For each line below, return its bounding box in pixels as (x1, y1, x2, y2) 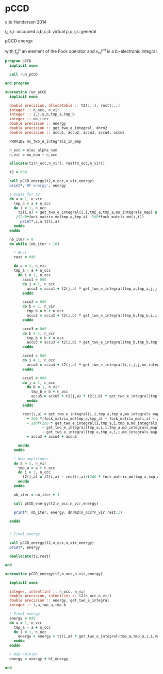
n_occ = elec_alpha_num (9, 148, 57, 152)
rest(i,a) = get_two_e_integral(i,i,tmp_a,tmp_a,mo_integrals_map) (22, 412, 162, 416)
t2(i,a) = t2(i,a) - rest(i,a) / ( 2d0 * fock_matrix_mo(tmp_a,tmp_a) (22, 474, 162, 480)
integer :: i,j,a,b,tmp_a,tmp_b (9, 112, 75, 117)
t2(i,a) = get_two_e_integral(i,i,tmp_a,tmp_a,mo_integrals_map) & (17, 210, 158, 215)
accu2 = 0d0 (22, 300, 47, 304)
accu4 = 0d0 (22, 354, 47, 358)
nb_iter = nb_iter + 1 (14, 492, 60, 497)
